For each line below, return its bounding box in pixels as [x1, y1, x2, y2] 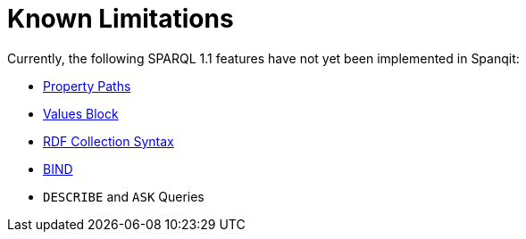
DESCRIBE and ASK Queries [43, 188, 205, 204]
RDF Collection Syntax [43, 133, 174, 149]
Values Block [43, 105, 119, 121]
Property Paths [43, 78, 131, 94]
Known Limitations [7, 4, 234, 34]
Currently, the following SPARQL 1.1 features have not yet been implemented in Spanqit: [7, 50, 520, 66]
